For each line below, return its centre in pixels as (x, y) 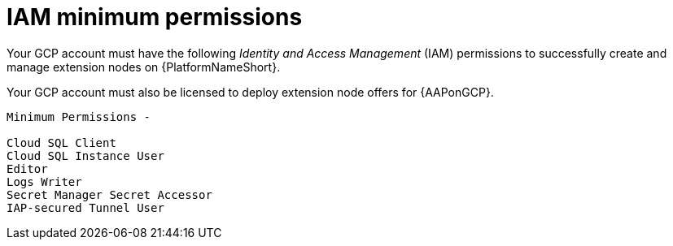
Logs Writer (44, 181)
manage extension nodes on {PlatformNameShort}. (144, 67)
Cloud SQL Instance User (85, 155)
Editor (27, 168)
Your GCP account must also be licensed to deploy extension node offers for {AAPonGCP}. (250, 92)
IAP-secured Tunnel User (85, 207)
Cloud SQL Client (61, 142)
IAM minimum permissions (155, 17)
